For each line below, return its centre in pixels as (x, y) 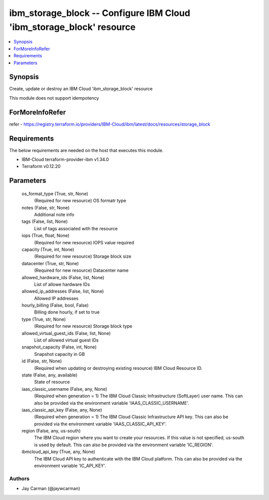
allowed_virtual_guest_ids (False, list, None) (66, 333)
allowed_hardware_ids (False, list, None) (63, 277)
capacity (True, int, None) (48, 249)
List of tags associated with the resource (76, 228)
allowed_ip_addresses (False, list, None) (63, 291)
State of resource (52, 382)
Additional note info (54, 214)
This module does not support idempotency (54, 98)
